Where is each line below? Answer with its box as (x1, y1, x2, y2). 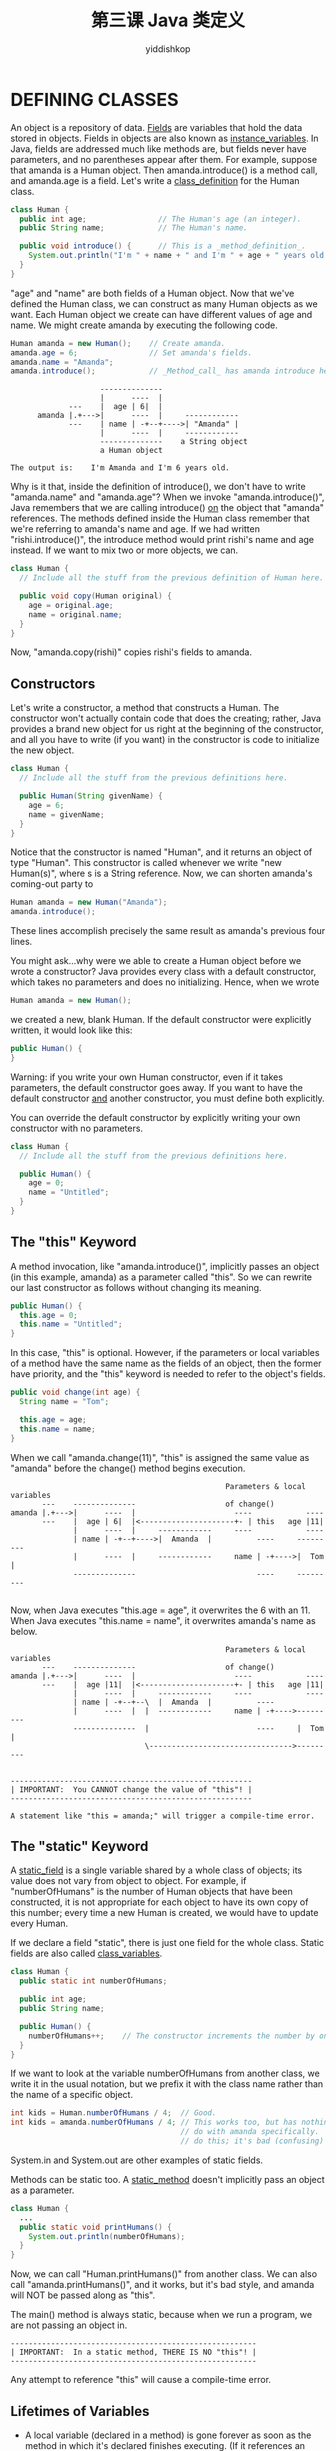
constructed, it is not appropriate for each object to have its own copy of (10, 1896, 309, 1908)
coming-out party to (10, 878, 94, 890)
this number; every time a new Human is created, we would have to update (10, 1907, 319, 1919)
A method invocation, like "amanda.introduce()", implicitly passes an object (10, 1260, 320, 1272)
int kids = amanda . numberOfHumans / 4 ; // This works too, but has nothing (10, 2117, 333, 2128)
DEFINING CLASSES (10, 88, 179, 111)
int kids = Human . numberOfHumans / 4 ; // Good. (10, 2108, 217, 2118)
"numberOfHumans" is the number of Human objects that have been (10, 1886, 293, 1898)
